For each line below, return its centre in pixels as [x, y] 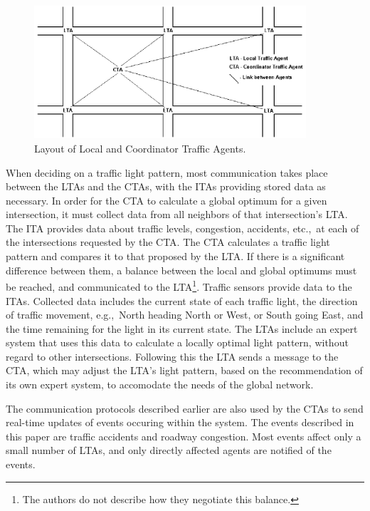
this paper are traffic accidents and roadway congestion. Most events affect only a [184, 436]
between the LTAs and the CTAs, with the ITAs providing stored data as [166, 186]
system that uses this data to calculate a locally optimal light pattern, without [177, 342]
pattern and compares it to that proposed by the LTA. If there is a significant [175, 256]
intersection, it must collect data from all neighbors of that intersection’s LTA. [177, 214]
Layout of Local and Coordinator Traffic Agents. [140, 148]
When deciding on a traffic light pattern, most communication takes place [167, 172]
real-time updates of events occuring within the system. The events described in [180, 422]
